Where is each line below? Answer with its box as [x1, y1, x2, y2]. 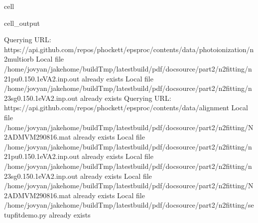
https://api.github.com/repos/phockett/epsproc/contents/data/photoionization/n [4, 44, 254, 54]
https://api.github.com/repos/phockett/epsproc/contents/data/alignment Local [4, 102, 248, 113]
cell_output [4, 17, 40, 28]
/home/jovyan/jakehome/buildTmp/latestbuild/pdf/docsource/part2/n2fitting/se [4, 200, 254, 210]
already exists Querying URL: [80, 92, 171, 103]
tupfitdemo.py [4, 209, 47, 220]
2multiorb [4, 54, 34, 64]
